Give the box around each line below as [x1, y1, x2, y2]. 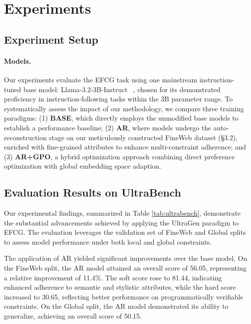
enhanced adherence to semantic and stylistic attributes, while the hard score [4, 282, 236, 292]
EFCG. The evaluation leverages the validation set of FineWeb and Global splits [4, 227, 246, 237]
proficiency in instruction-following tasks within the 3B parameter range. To [4, 94, 233, 104]
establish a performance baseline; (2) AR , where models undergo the [4, 122, 211, 132]
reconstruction [4, 132, 47, 142]
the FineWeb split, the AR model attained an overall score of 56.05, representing [4, 263, 247, 273]
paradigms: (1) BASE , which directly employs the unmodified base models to [4, 113, 239, 123]
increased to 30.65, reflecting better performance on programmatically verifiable [4, 291, 244, 301]
